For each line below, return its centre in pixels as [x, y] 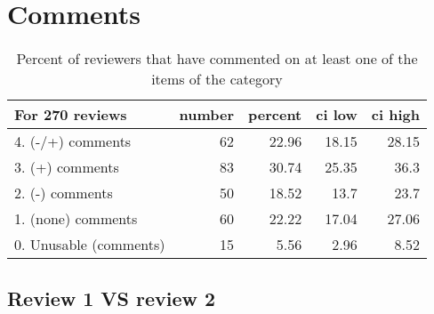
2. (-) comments [64, 193]
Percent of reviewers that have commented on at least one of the [217, 59]
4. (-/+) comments [73, 141]
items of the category [217, 79]
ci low [337, 115]
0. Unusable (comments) [90, 245]
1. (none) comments [76, 219]
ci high [395, 115]
